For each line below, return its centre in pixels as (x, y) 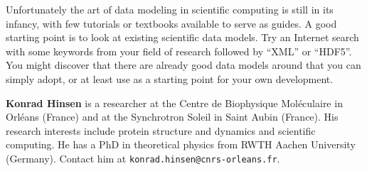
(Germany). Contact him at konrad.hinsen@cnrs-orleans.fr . (143, 158)
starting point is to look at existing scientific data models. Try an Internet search (182, 37)
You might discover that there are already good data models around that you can (183, 65)
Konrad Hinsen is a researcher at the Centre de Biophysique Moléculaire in (174, 103)
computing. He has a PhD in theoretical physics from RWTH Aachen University (181, 144)
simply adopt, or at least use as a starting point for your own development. (170, 78)
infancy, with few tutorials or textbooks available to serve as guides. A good (171, 23)
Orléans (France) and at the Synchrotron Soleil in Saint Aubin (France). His (172, 117)
